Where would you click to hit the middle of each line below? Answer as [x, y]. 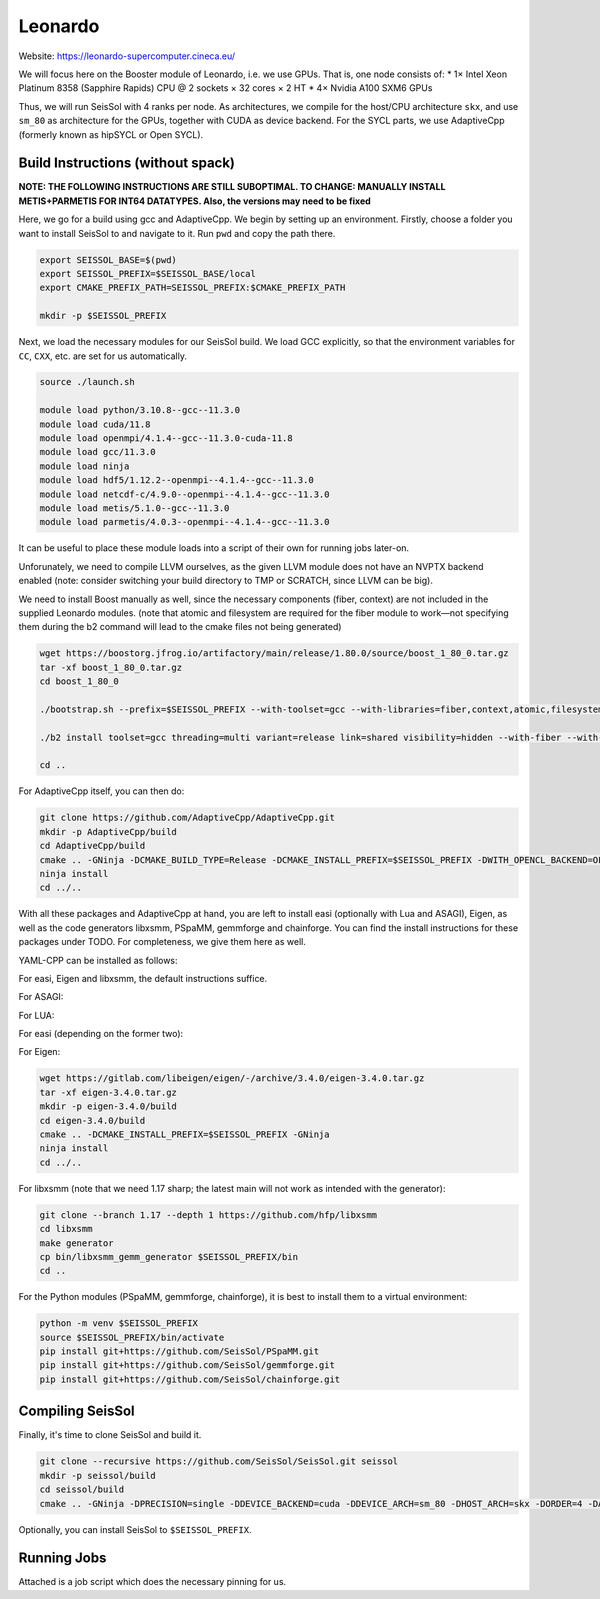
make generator [76, 1243]
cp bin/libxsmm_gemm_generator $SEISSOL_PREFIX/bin [169, 1256]
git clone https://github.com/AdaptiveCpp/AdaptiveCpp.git [187, 818]
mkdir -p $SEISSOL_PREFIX [103, 316]
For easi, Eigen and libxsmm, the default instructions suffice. [143, 978]
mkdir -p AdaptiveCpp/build [108, 831]
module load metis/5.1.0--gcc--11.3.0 [134, 508]
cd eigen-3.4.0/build [92, 1120]
